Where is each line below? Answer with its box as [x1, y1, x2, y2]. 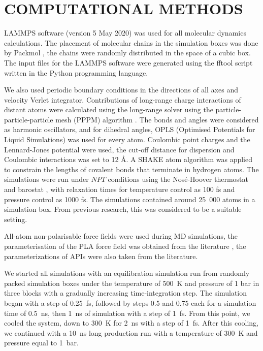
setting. [4, 213, 27, 224]
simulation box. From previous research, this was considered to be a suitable [4, 204, 242, 214]
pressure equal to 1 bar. [4, 337, 79, 348]
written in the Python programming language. [4, 67, 148, 78]
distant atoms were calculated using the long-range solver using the [4, 104, 213, 115]
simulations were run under [4, 174, 89, 184]
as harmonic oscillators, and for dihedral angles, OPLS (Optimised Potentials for [4, 124, 255, 135]
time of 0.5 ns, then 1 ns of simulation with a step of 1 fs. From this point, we [4, 307, 250, 318]
